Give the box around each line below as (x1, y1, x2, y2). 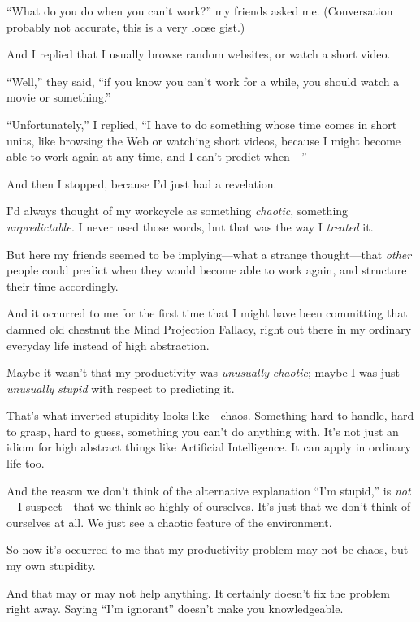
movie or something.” (6, 89, 111, 106)
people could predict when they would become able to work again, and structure (6, 261, 407, 279)
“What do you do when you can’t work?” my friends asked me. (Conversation (6, 2, 393, 19)
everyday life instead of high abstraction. (6, 336, 210, 353)
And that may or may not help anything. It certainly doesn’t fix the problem (6, 584, 390, 601)
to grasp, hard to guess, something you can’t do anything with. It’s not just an (6, 422, 399, 439)
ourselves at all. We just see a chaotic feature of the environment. (6, 513, 332, 530)
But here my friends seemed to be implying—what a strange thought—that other (6, 245, 412, 262)
